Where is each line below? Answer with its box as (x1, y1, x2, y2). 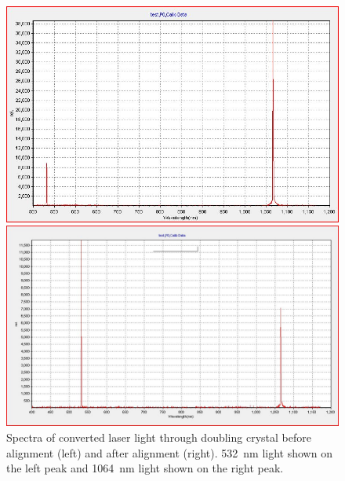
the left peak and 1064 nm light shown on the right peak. (6, 460, 284, 476)
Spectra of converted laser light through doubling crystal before (6, 429, 311, 446)
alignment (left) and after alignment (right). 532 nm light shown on (6, 444, 332, 461)
